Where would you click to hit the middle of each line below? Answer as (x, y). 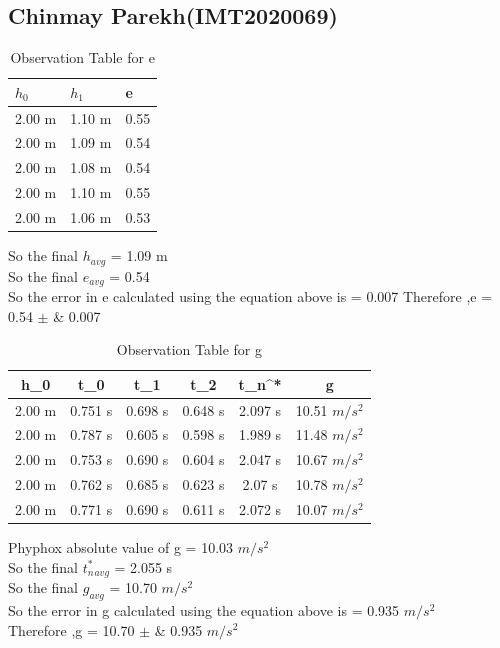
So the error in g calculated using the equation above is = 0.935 (204, 609)
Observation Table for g (189, 349)
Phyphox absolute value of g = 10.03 (121, 547)
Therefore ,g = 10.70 (71, 629)
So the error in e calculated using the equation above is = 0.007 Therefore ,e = (250, 296)
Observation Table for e (82, 57)
